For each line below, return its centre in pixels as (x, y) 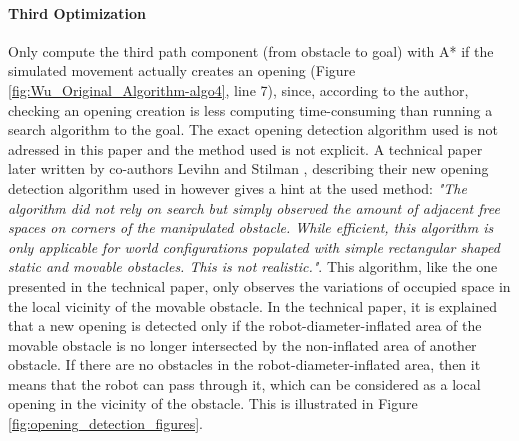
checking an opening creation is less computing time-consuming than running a (250, 109)
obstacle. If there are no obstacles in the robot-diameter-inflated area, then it (244, 364)
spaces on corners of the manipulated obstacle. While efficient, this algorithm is (251, 227)
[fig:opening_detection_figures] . (106, 423)
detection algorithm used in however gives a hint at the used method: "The (237, 187)
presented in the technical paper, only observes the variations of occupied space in (259, 285)
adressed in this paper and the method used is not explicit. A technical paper (245, 148)
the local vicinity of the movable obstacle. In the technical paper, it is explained (253, 305)
